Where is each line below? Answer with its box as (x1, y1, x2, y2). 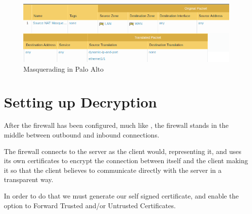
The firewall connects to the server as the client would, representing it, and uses (4, 146, 242, 156)
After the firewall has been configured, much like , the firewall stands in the (4, 120, 229, 130)
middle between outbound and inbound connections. (4, 129, 159, 139)
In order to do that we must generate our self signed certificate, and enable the (4, 190, 239, 200)
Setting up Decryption (4, 92, 157, 112)
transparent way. (4, 174, 53, 184)
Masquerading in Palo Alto (23, 63, 104, 74)
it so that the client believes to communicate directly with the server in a (4, 165, 222, 175)
